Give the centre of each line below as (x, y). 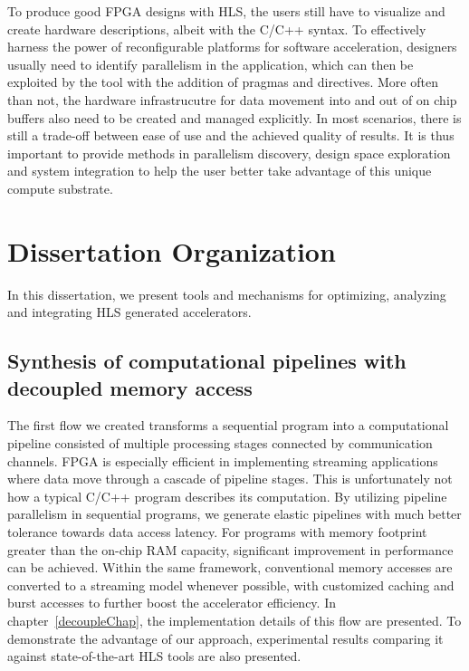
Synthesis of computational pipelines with (207, 361)
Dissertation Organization (172, 250)
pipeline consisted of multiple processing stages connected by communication (220, 443)
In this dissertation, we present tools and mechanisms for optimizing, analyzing (227, 294)
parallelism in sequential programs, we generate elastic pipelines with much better (234, 514)
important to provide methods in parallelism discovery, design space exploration (229, 153)
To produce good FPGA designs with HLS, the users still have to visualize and (226, 11)
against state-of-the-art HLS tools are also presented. (154, 656)
